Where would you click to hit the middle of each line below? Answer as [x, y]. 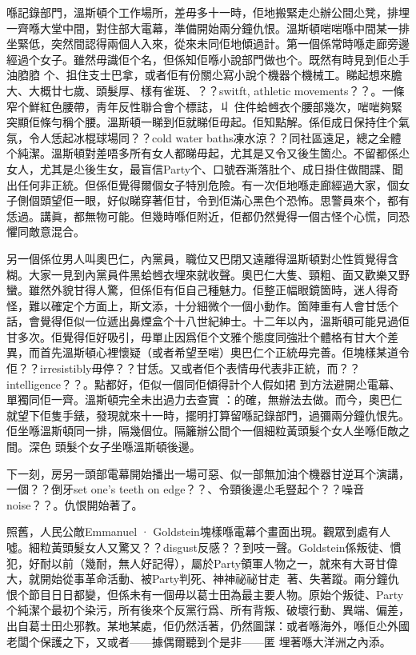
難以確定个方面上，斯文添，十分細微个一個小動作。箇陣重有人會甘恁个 [213, 305]
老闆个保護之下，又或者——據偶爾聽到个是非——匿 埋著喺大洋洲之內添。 [199, 641]
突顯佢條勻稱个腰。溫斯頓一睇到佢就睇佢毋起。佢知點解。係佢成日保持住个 [202, 122]
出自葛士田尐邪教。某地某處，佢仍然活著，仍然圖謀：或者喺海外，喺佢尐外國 [208, 625]
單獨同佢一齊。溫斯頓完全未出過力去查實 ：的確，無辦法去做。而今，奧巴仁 [204, 399]
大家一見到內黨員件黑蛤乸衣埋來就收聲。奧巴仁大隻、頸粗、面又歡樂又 [213, 274]
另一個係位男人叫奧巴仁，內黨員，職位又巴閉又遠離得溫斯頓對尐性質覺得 [197, 258]
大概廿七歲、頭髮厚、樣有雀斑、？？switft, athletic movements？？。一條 [216, 90]
